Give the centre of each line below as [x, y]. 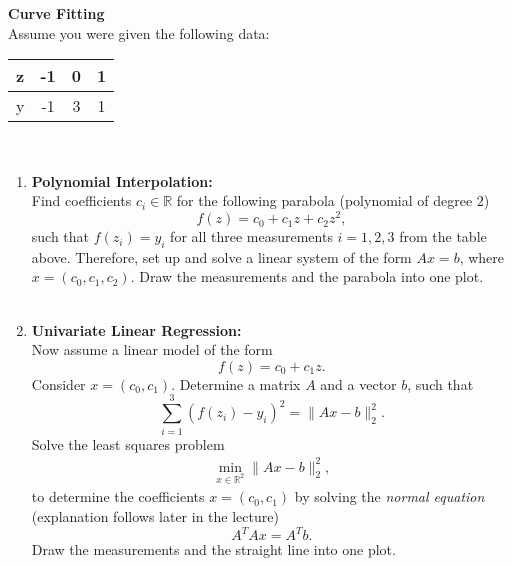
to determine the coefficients [118, 496]
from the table [443, 236]
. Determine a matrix [236, 383]
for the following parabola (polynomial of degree [324, 200]
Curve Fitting [56, 13]
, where [482, 256]
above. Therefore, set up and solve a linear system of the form [221, 256]
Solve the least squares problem [128, 443]
